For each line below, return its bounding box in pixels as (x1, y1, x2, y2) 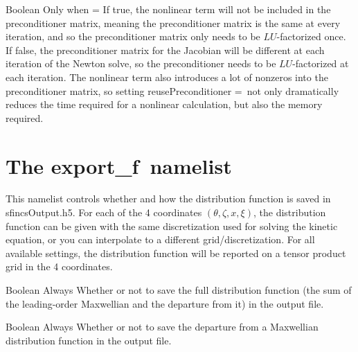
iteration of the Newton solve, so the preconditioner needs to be (6, 56, 276, 71)
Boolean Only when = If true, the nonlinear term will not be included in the (6, 2, 331, 16)
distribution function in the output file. (6, 333, 172, 347)
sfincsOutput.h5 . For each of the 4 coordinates (6, 205, 202, 220)
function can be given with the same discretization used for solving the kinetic (6, 218, 338, 233)
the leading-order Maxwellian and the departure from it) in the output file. (6, 296, 324, 310)
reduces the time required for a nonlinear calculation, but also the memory (6, 97, 323, 112)
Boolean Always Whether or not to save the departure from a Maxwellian (6, 319, 319, 334)
